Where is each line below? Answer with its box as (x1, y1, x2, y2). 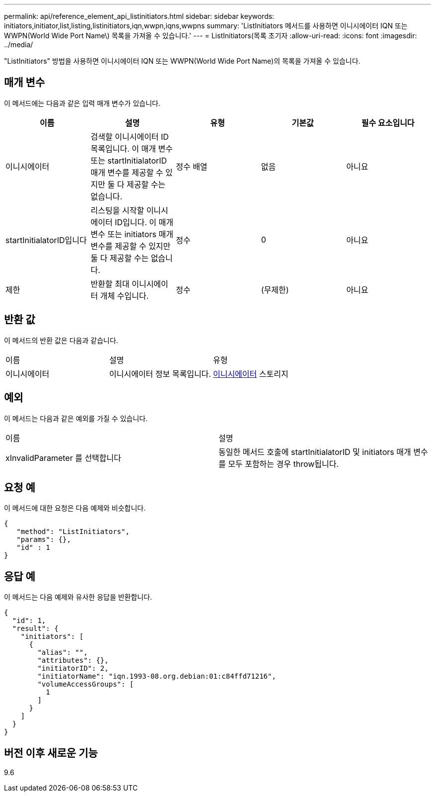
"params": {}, (16, 535, 71, 544)
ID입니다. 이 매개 (115, 217, 174, 227)
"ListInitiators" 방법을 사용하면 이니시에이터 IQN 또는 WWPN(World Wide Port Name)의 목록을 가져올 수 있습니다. (4, 57, 361, 65)
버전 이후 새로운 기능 (4, 746, 98, 759)
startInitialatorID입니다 (5, 235, 87, 245)
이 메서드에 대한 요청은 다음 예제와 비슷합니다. (4, 504, 146, 513)
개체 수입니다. (100, 290, 149, 301)
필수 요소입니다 (361, 117, 415, 128)
